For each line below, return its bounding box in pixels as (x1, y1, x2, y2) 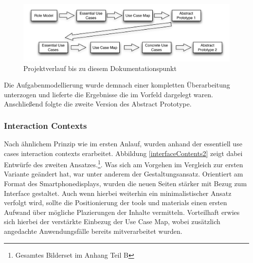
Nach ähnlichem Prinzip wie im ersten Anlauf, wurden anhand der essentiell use (4, 139, 242, 149)
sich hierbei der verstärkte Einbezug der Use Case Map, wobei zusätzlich (4, 216, 220, 227)
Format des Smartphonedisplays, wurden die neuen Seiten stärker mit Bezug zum (4, 178, 247, 189)
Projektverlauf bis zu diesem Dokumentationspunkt (23, 63, 177, 73)
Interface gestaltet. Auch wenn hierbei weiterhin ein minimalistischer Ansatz (4, 188, 232, 198)
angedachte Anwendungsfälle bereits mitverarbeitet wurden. (4, 226, 182, 236)
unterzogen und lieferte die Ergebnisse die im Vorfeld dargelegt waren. (4, 89, 213, 99)
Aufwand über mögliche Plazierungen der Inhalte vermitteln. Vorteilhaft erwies (4, 207, 240, 217)
